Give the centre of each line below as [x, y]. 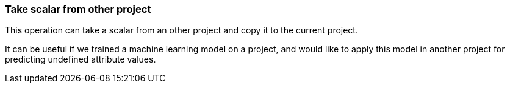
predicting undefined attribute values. [81, 59]
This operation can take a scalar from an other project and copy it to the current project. [181, 30]
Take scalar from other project [78, 9]
